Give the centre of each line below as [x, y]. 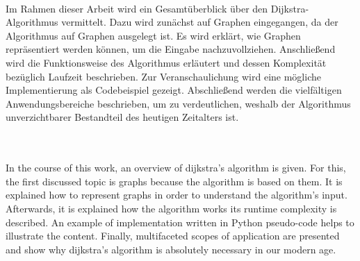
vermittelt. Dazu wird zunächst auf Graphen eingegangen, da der [200, 22]
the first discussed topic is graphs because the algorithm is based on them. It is [174, 181]
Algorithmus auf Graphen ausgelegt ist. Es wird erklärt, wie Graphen [153, 35]
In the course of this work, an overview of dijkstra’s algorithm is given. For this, [176, 168]
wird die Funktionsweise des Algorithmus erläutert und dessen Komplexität [166, 62]
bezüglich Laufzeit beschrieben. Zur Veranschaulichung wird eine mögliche [163, 76]
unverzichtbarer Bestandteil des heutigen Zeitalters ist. [122, 117]
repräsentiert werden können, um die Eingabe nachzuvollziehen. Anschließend [171, 49]
